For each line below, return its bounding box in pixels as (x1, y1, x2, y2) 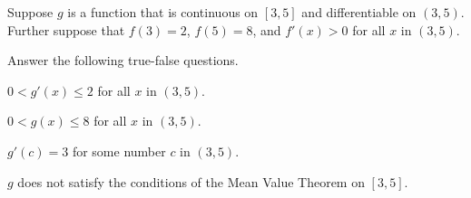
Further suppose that (7, 20, 125, 39)
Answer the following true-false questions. (7, 51, 239, 70)
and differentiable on (301, 3, 417, 21)
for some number (72, 141, 166, 160)
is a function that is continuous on (67, 3, 259, 21)
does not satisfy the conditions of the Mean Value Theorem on (17, 172, 365, 191)
